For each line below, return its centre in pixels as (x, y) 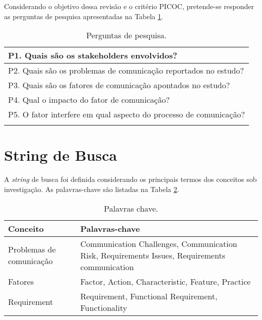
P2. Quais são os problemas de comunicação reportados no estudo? (126, 71)
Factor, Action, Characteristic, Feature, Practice (166, 281)
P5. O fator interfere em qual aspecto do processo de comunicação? (126, 114)
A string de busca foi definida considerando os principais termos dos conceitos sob (130, 179)
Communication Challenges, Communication (159, 243)
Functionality (104, 307)
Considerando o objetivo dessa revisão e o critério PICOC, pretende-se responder (129, 6)
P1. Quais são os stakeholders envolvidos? (93, 55)
